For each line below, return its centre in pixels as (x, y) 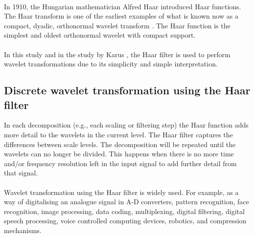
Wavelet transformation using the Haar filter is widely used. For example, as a (121, 192)
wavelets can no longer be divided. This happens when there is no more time (119, 154)
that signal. (21, 173)
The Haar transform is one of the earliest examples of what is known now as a (121, 16)
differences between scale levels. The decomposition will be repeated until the (120, 144)
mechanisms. (23, 230)
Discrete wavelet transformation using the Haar (127, 90)
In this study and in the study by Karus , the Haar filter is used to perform (117, 54)
